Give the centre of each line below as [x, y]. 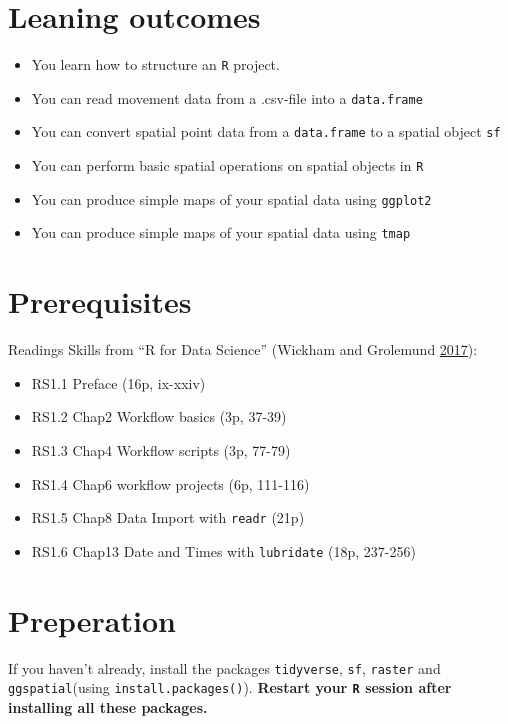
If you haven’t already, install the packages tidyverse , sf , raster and [224, 667]
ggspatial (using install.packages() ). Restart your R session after [230, 687]
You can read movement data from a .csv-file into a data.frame [227, 97]
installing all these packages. [108, 706]
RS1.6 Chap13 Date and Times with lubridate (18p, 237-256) [223, 550]
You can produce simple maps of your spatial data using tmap [221, 232]
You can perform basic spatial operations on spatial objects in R [227, 165]
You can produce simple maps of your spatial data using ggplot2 [231, 198]
